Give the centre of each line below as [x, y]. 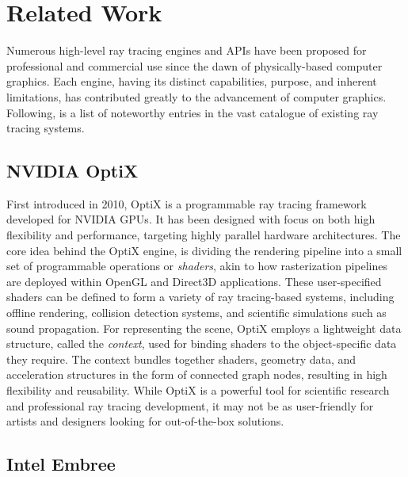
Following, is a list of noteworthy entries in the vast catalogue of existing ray [193, 112]
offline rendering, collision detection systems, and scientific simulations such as [196, 313]
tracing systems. [46, 128]
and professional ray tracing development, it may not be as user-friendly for [190, 405]
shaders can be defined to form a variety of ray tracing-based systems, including [200, 297]
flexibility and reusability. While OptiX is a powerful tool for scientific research [198, 390]
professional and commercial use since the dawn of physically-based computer [194, 65]
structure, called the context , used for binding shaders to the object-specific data [202, 343]
